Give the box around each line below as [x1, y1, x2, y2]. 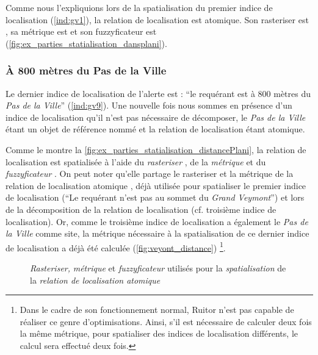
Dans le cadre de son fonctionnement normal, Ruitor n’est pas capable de [20, 303, 294, 316]
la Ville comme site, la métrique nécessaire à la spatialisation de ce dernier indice [5, 227, 309, 240]
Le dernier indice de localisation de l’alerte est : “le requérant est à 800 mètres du [5, 87, 311, 99]
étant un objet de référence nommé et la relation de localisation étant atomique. [5, 123, 305, 135]
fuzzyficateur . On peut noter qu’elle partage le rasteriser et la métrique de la [5, 167, 294, 180]
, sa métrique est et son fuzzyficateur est [5, 25, 157, 38]
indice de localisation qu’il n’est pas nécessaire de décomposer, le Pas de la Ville [5, 110, 306, 123]
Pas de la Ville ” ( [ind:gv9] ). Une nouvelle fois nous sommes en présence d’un [5, 99, 292, 112]
